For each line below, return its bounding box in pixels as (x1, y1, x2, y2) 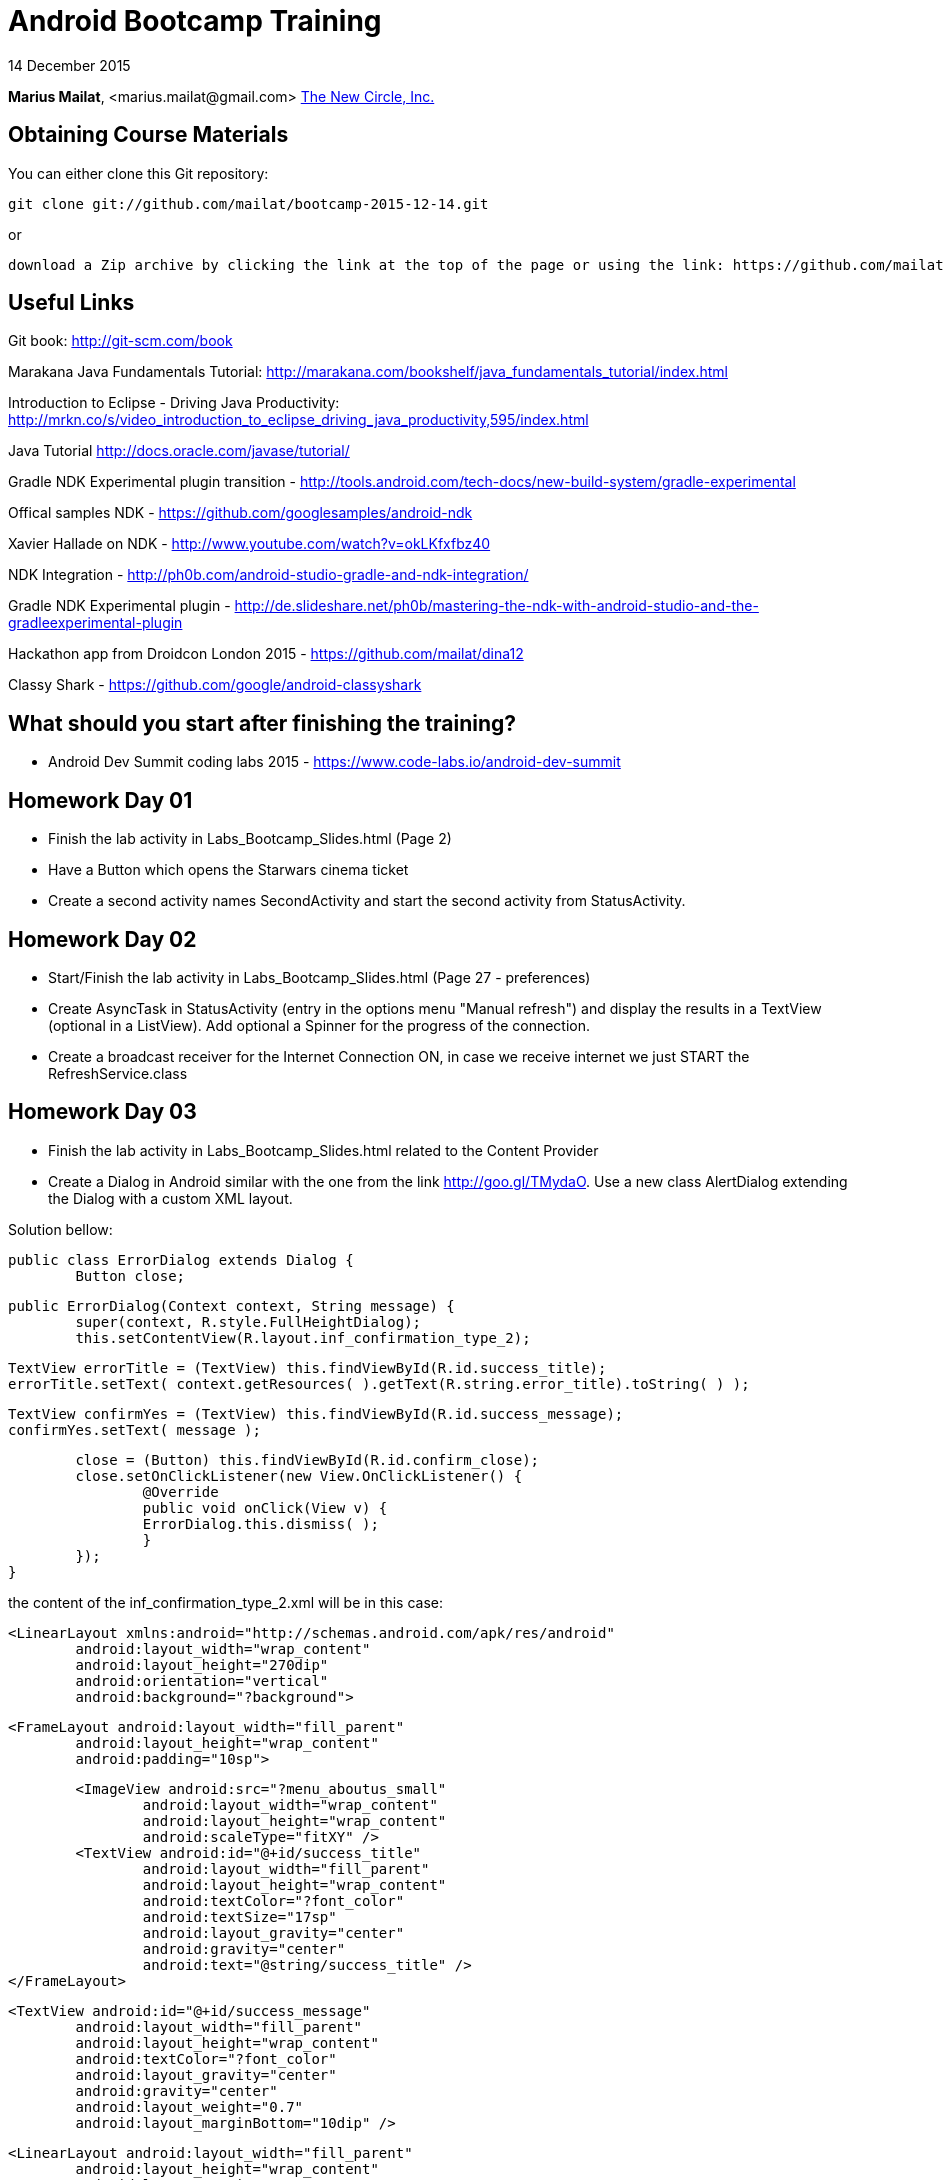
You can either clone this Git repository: (8, 164, 269, 182)
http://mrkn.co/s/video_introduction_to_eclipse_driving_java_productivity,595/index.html (8, 411, 589, 429)
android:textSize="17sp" (142, 1908, 337, 1925)
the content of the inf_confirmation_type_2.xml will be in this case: (8, 1593, 444, 1611)
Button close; (75, 1267, 186, 1284)
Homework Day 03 (8, 1099, 197, 1125)
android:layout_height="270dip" (75, 1656, 329, 1673)
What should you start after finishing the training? (8, 710, 517, 736)
